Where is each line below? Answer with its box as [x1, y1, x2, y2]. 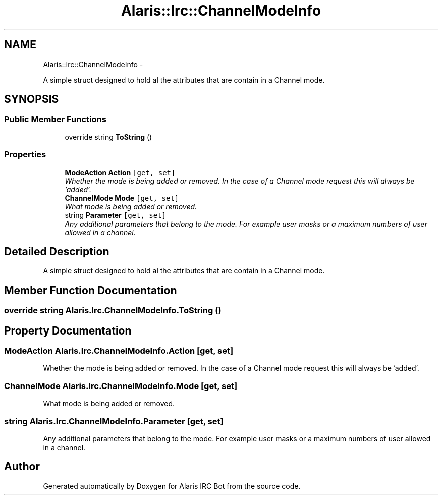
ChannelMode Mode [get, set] [65, 193, 179, 202]
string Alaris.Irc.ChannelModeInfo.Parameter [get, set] [4, 416, 224, 426]
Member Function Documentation [4, 284, 177, 297]
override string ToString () [65, 132, 152, 141]
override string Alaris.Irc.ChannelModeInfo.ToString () [4, 305, 222, 316]
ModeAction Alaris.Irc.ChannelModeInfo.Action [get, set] [4, 346, 234, 356]
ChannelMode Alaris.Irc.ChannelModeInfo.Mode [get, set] [4, 380, 238, 391]
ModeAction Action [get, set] [65, 168, 176, 177]
